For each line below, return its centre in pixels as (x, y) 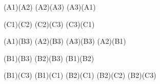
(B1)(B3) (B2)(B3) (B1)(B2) (49, 58)
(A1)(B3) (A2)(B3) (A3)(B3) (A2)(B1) (65, 41)
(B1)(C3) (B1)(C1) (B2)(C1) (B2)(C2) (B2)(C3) (80, 75)
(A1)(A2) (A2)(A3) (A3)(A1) (50, 7)
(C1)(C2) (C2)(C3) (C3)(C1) (49, 24)
